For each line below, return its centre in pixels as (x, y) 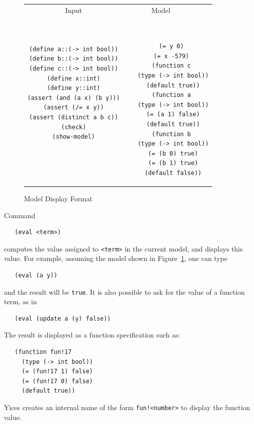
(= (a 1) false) (173, 115)
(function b (171, 134)
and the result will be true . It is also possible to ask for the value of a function (125, 292)
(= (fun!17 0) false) (57, 381)
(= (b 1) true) (173, 163)
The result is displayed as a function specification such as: (92, 335)
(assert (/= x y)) (74, 108)
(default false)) (173, 173)
